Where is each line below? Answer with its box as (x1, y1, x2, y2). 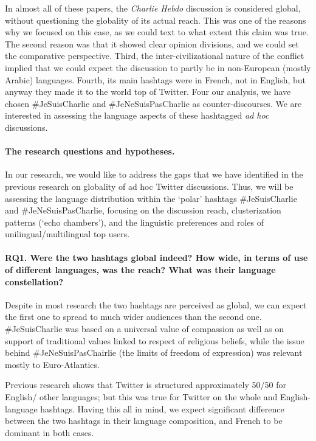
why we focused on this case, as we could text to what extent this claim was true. (5, 26, 309, 38)
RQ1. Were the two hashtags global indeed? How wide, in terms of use (5, 251, 308, 264)
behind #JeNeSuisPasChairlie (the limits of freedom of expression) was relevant (5, 346, 303, 359)
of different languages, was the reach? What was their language (5, 263, 276, 276)
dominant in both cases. (5, 426, 94, 439)
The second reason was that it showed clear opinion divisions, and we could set (5, 37, 299, 50)
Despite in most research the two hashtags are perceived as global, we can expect (5, 298, 307, 311)
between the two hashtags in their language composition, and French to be (5, 414, 283, 427)
